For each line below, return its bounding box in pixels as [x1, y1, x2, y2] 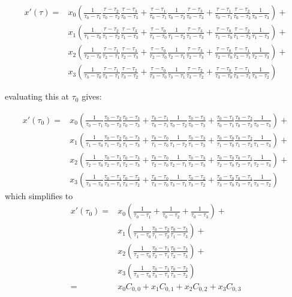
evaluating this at [5, 90, 70, 103]
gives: [82, 90, 102, 103]
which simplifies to [5, 189, 73, 202]
